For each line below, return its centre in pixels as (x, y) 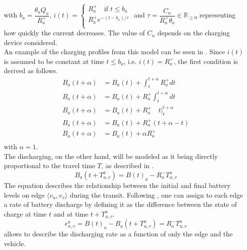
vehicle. (15, 243)
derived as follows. (31, 70)
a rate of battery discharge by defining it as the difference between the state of (121, 204)
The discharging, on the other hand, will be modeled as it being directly (111, 156)
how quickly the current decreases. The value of (75, 33)
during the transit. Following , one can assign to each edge (156, 195)
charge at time (25, 213)
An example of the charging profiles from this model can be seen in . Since (115, 52)
